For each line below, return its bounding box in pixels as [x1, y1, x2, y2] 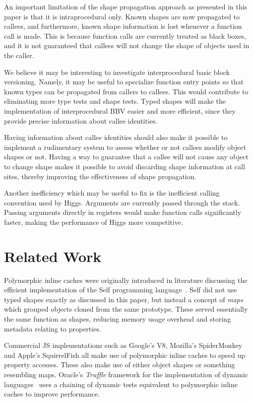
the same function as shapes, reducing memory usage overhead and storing [4, 313, 231, 324]
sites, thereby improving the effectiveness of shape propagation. [4, 171, 196, 181]
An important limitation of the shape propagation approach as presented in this [4, 1, 248, 11]
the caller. [4, 50, 34, 60]
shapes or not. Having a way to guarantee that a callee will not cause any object [4, 151, 249, 162]
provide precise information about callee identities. [4, 115, 158, 126]
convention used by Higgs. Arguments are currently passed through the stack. [4, 197, 240, 207]
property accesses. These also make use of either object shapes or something [4, 359, 235, 370]
